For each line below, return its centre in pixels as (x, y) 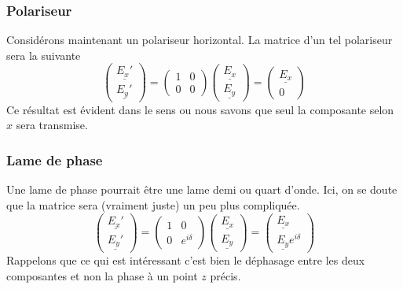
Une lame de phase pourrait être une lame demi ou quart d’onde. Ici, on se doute (202, 189)
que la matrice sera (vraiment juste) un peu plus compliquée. (153, 204)
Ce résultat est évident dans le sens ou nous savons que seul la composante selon (200, 109)
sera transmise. (52, 125)
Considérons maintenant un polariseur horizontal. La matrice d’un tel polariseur (200, 40)
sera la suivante (44, 55)
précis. (225, 275)
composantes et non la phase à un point (102, 275)
